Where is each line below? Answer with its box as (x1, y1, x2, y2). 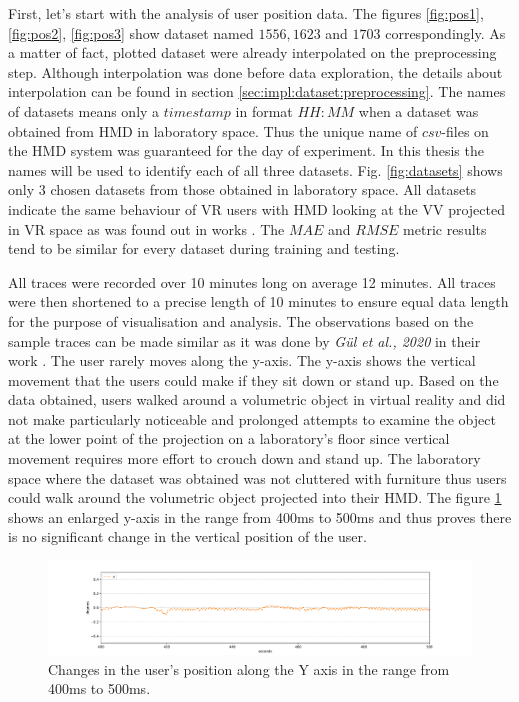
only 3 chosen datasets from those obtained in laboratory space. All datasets (8, 179, 477, 200)
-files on (441, 120, 489, 141)
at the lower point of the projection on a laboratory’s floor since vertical (8, 428, 450, 449)
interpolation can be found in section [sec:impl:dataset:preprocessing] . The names (8, 81, 506, 102)
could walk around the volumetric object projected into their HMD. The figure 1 (8, 487, 502, 508)
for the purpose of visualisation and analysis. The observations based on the (8, 310, 474, 331)
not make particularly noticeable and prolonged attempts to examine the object (8, 408, 496, 429)
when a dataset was (358, 100, 479, 121)
